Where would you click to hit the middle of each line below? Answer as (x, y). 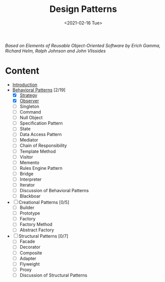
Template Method (38, 151)
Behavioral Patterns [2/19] (39, 90)
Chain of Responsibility (43, 145)
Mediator (29, 140)
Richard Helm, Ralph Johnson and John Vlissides (55, 51)
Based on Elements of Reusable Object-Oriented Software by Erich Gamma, (83, 45)
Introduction (25, 84)
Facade (27, 241)
